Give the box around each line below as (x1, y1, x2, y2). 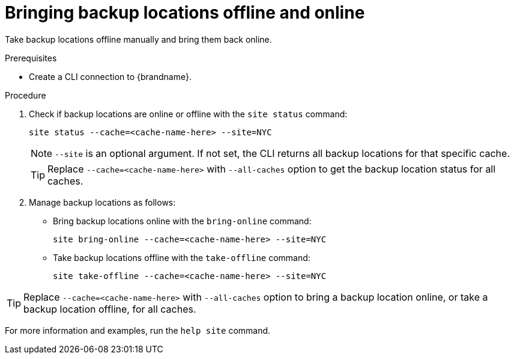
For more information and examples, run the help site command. (5, 325, 271, 336)
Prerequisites (5, 52, 57, 63)
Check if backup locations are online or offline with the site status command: (29, 108, 348, 119)
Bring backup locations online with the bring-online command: (53, 215, 312, 226)
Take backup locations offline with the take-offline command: (53, 252, 310, 263)
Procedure (5, 90, 46, 100)
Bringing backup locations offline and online (5, 2, 365, 23)
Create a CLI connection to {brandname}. (29, 71, 192, 82)
